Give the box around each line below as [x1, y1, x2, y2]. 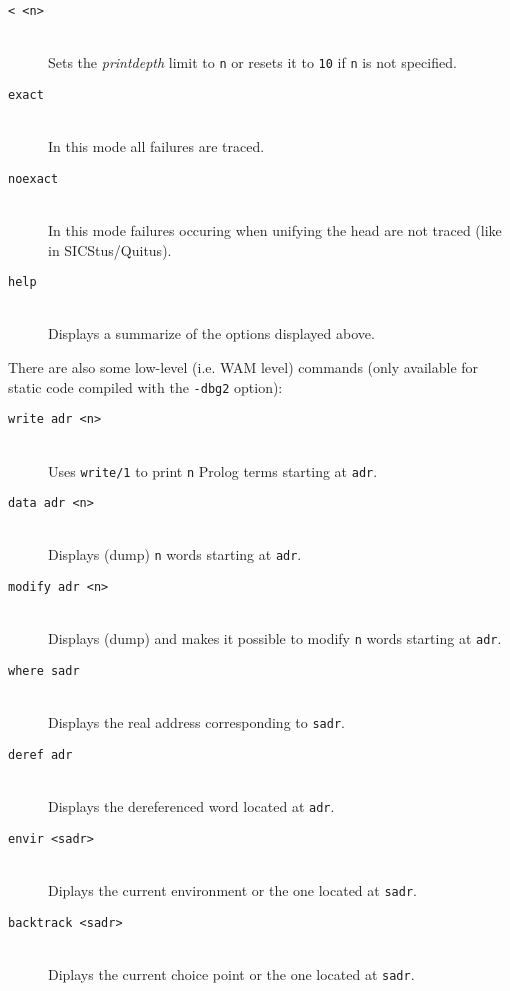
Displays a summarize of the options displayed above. [48, 323, 375, 344]
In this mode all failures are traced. [48, 136, 265, 157]
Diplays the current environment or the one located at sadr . [48, 880, 417, 901]
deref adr [8, 747, 73, 762]
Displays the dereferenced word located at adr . [48, 796, 335, 817]
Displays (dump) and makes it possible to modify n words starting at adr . [48, 628, 502, 649]
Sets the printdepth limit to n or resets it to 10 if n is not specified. [48, 52, 457, 73]
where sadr [8, 664, 80, 678]
